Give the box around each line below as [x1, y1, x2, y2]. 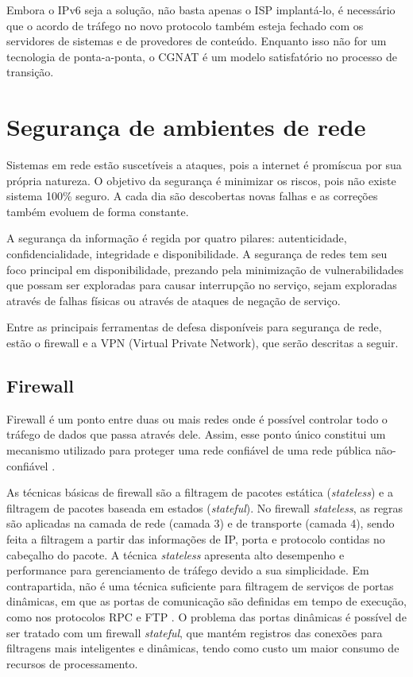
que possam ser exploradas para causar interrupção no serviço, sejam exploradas [6, 277, 397, 293]
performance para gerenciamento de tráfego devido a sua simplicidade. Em [6, 562, 369, 578]
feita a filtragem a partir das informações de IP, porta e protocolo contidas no [6, 530, 385, 547]
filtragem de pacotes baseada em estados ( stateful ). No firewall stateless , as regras [6, 499, 403, 516]
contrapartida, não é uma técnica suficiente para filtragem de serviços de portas [6, 577, 394, 594]
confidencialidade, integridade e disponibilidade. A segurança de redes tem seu [6, 246, 388, 262]
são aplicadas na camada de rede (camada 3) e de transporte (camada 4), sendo [6, 515, 395, 532]
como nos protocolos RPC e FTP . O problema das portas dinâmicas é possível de [6, 608, 407, 625]
